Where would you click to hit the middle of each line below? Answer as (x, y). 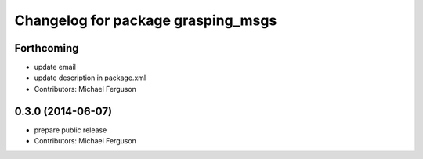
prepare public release (70, 130)
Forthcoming (47, 48)
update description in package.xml (90, 78)
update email (55, 67)
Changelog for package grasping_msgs (146, 20)
